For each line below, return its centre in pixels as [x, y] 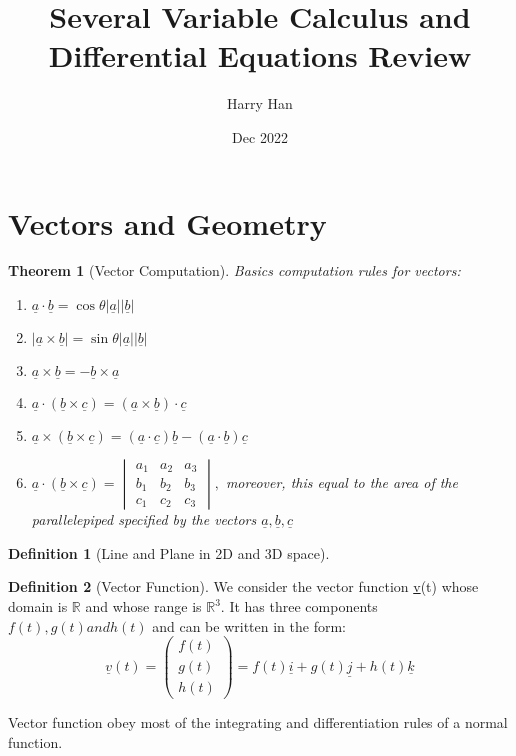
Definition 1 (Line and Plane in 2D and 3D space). [169, 552]
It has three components [303, 606]
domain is [38, 606]
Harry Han [260, 103]
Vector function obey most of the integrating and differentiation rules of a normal [258, 722]
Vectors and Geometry [167, 222]
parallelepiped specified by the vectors [144, 519]
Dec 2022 [260, 136]
